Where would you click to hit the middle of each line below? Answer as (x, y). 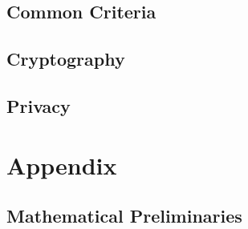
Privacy (39, 105)
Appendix (62, 165)
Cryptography (66, 59)
